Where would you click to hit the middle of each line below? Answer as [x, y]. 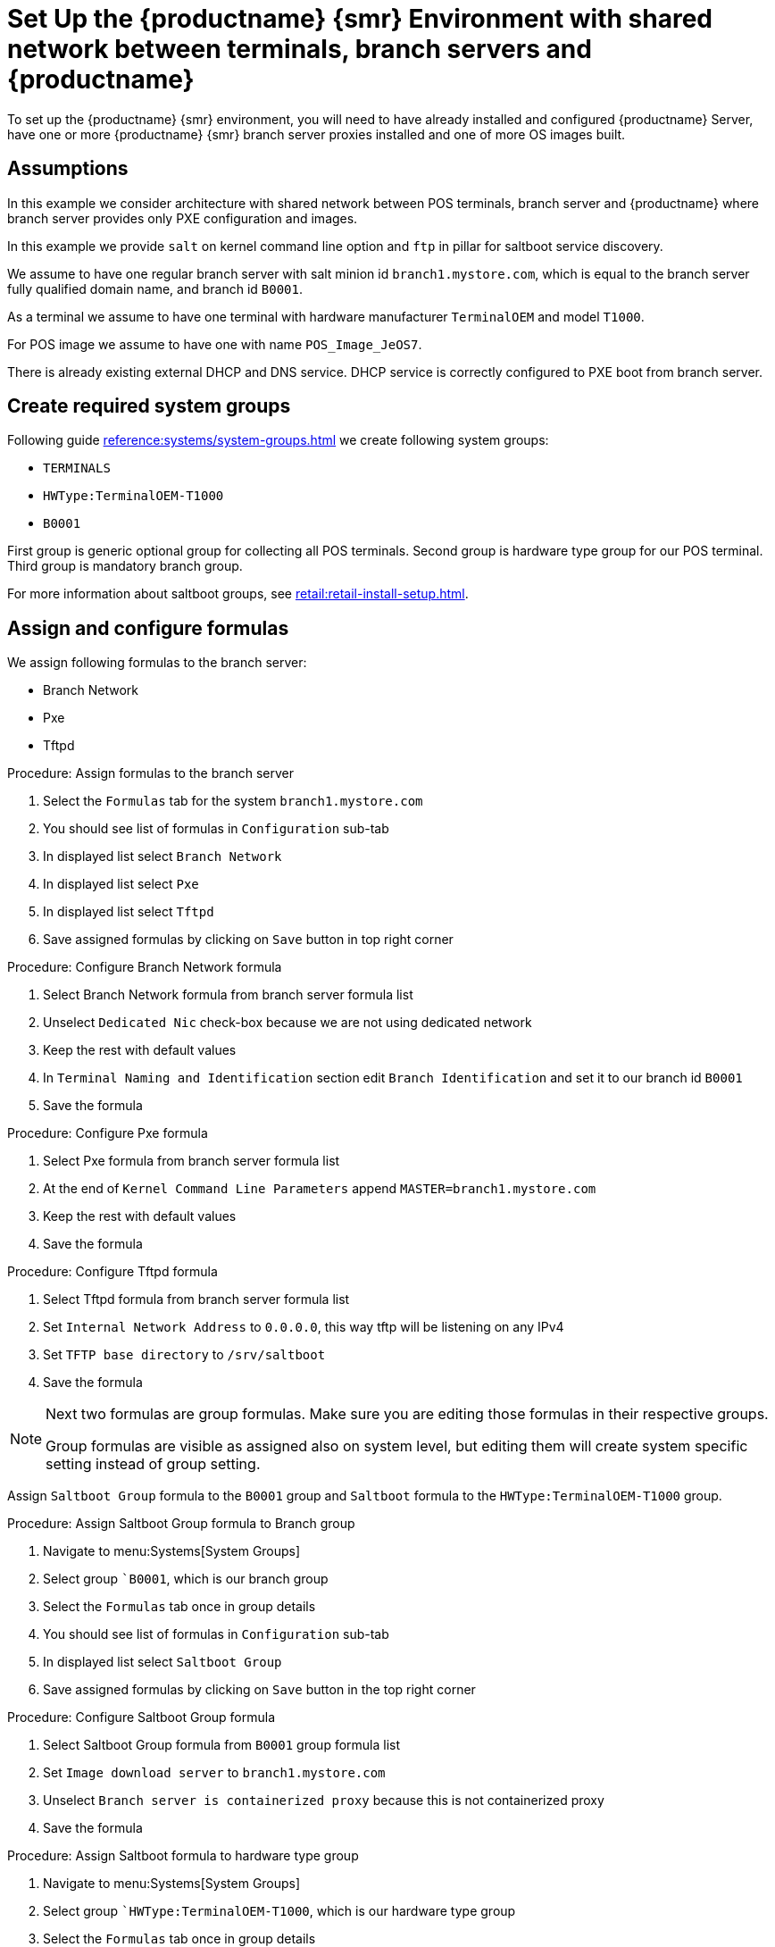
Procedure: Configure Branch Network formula [145, 967]
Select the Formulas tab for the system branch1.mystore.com [233, 801]
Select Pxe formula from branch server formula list [192, 1161]
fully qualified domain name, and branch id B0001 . [155, 288]
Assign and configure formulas [148, 628]
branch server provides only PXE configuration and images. [183, 218]
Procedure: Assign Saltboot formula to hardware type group [183, 1856]
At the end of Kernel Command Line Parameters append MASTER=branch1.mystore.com [320, 1189]
